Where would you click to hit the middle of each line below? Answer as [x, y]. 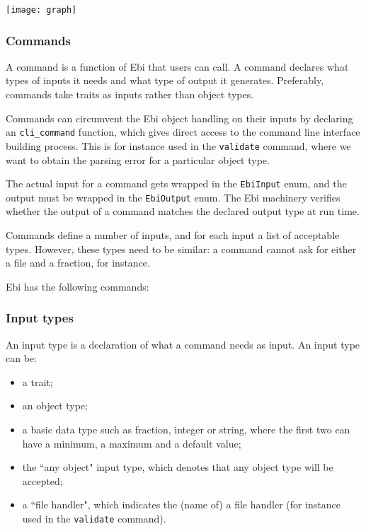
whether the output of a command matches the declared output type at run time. [183, 211]
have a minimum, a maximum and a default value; [132, 443]
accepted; [42, 480]
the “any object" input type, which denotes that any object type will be [178, 467]
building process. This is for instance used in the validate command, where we [178, 145]
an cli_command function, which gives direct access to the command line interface [183, 132]
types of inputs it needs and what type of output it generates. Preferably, [165, 80]
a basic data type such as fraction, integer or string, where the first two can [186, 430]
